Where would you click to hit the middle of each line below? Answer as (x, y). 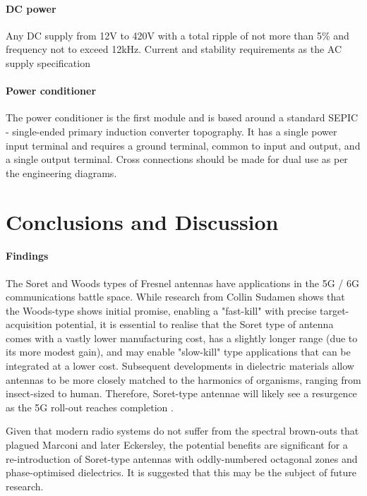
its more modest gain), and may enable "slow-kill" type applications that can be (178, 352)
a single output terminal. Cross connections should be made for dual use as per (177, 159)
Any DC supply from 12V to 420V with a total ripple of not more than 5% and (178, 35)
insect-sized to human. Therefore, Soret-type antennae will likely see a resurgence (181, 393)
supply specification (48, 62)
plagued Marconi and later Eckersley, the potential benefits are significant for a (177, 445)
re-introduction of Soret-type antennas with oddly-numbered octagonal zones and (182, 458)
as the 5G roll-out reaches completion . (90, 407)
